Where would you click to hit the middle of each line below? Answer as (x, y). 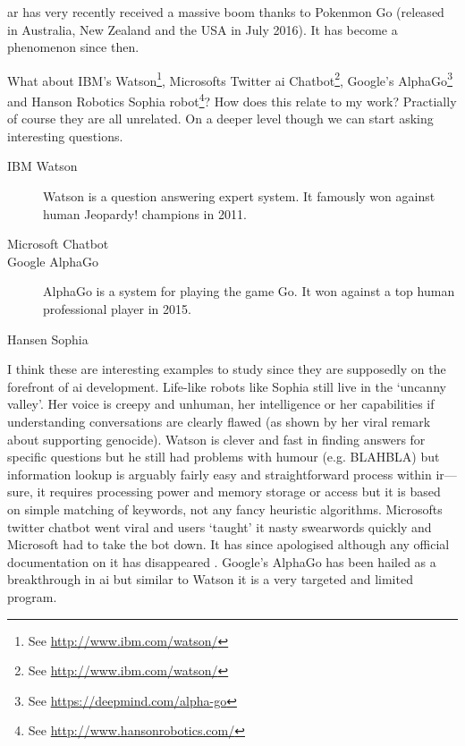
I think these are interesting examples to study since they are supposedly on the (227, 369)
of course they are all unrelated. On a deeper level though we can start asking (220, 119)
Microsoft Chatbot (58, 244)
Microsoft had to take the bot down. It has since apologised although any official (228, 544)
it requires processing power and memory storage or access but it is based (239, 492)
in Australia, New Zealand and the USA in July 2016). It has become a (203, 29)
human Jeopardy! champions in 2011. (145, 213)
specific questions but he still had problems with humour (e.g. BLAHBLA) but (224, 457)
